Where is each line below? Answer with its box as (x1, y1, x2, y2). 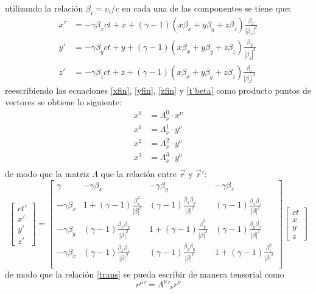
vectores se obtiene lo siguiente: (5, 96, 122, 108)
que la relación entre (100, 167, 177, 180)
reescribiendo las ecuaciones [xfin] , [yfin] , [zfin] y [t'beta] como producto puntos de (5, 83, 311, 96)
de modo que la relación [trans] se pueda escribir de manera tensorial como (5, 267, 284, 280)
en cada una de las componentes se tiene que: (122, 2, 291, 14)
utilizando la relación (5, 2, 83, 14)
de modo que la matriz (5, 167, 90, 180)
